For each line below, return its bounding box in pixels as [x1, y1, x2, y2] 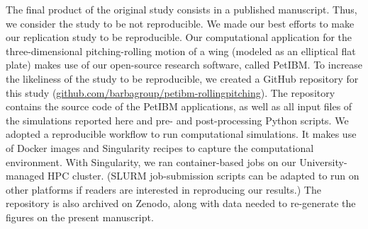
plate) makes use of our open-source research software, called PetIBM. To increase [6, 57, 363, 72]
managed [6, 168, 45, 183]
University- [299, 154, 347, 169]
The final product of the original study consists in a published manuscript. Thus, [6, 2, 357, 16]
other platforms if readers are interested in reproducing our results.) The [6, 182, 321, 196]
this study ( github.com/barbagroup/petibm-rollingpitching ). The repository [6, 85, 335, 100]
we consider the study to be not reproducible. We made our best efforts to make [6, 16, 355, 30]
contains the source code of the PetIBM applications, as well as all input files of [6, 99, 352, 114]
